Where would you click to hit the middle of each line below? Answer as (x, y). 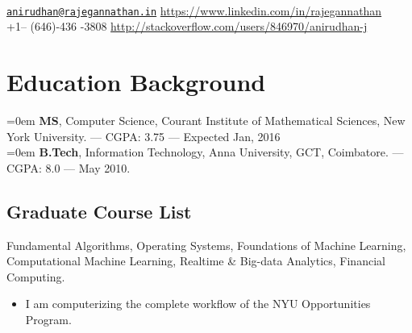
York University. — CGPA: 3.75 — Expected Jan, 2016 (144, 136)
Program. (48, 319)
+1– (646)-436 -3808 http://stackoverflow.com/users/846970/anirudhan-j (187, 26)
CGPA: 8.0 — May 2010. (69, 167)
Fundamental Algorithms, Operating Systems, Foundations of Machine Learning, (206, 245)
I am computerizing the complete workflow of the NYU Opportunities (198, 304)
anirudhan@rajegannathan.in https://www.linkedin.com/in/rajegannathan (194, 10)
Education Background (136, 82)
